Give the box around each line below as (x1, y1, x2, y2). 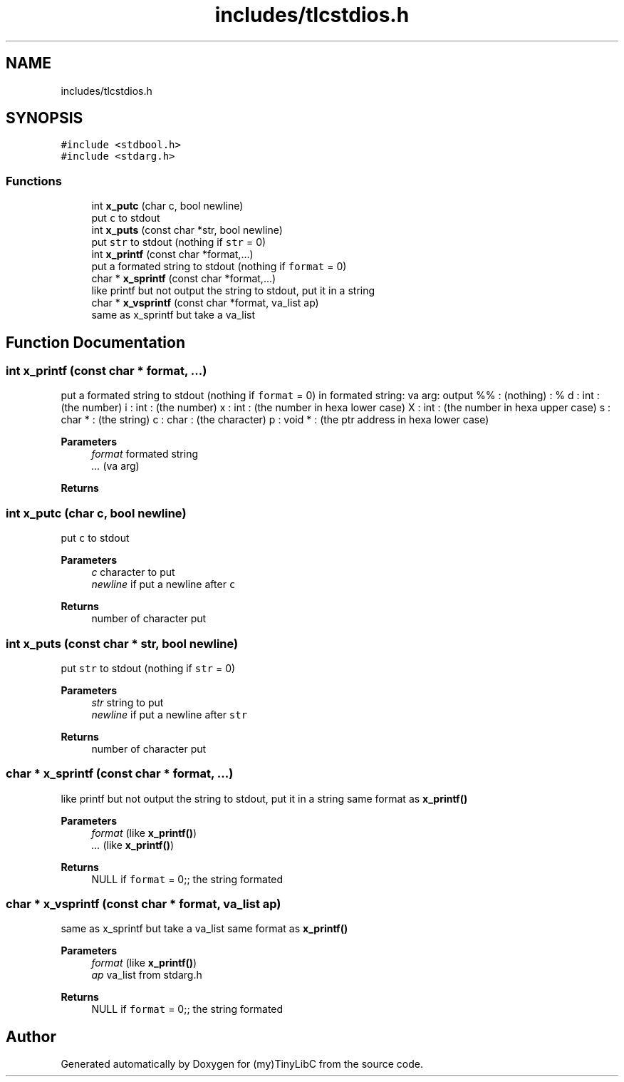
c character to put (91, 566, 175, 579)
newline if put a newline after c (91, 578, 236, 591)
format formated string (91, 448, 199, 460)
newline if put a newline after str (91, 708, 248, 721)
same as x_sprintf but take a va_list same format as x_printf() (61, 922, 348, 935)
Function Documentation (6, 333, 185, 351)
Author (6, 1027, 56, 1046)
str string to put (91, 696, 164, 709)
